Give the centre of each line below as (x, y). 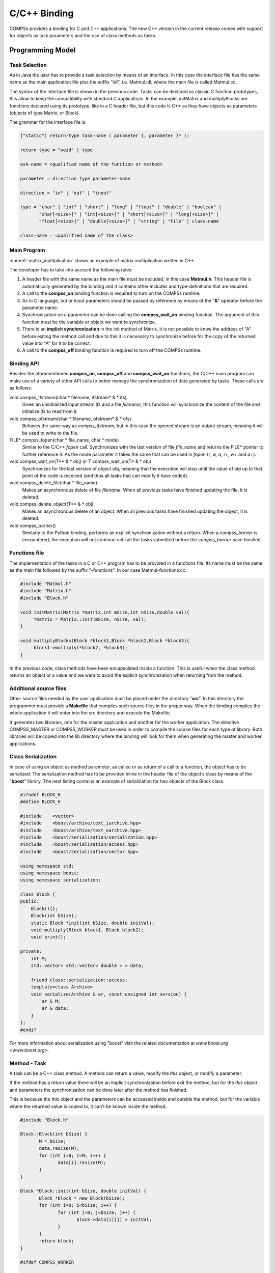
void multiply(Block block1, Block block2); (87, 930)
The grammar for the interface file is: (48, 122)
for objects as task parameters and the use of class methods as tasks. (83, 35)
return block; (57, 1241)
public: (30, 902)
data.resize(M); (59, 1149)
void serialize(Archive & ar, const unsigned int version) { (109, 994)
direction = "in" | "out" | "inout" (66, 193)
